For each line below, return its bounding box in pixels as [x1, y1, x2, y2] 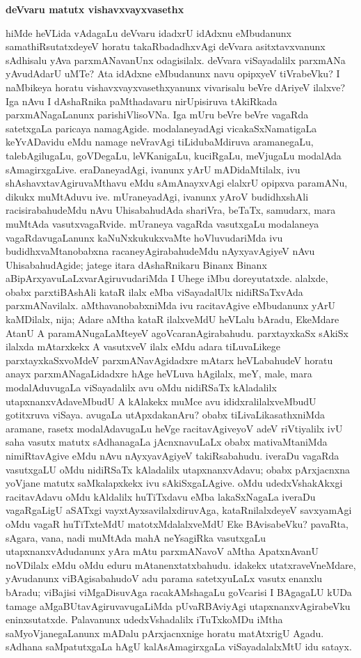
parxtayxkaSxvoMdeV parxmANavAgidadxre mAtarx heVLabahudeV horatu [6, 352, 333, 367]
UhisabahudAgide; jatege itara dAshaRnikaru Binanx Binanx [6, 257, 267, 272]
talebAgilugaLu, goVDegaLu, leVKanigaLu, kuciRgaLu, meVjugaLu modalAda [6, 148, 342, 162]
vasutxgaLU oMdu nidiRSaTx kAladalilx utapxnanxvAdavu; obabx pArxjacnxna [6, 462, 350, 476]
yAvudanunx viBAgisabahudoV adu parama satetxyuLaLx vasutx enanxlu [6, 571, 323, 586]
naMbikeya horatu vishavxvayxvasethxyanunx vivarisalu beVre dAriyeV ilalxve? [6, 79, 346, 94]
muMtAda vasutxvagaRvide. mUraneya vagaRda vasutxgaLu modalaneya [6, 216, 319, 230]
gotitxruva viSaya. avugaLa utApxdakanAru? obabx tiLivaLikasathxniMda [6, 407, 325, 422]
